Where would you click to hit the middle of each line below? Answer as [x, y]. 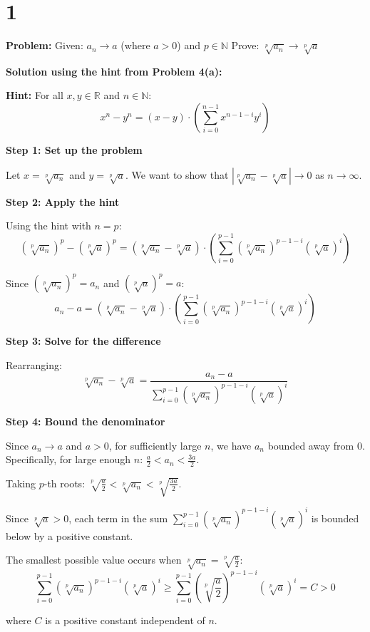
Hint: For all [35, 95]
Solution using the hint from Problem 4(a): [114, 71]
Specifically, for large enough [68, 459]
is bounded [335, 518]
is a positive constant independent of [125, 620]
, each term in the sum [118, 518]
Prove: [245, 45]
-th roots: [65, 483]
